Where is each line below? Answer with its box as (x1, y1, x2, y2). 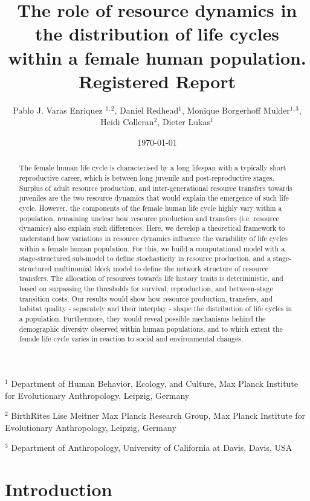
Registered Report (78, 68, 236, 93)
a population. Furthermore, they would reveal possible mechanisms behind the (19, 314, 266, 324)
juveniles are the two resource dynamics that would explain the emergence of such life (19, 193, 289, 203)
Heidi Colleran (100, 115, 154, 128)
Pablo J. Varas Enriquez (13, 103, 103, 116)
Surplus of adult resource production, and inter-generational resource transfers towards (19, 183, 292, 193)
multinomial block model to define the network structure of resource (54, 263, 269, 273)
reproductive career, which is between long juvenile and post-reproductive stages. (19, 172, 274, 183)
